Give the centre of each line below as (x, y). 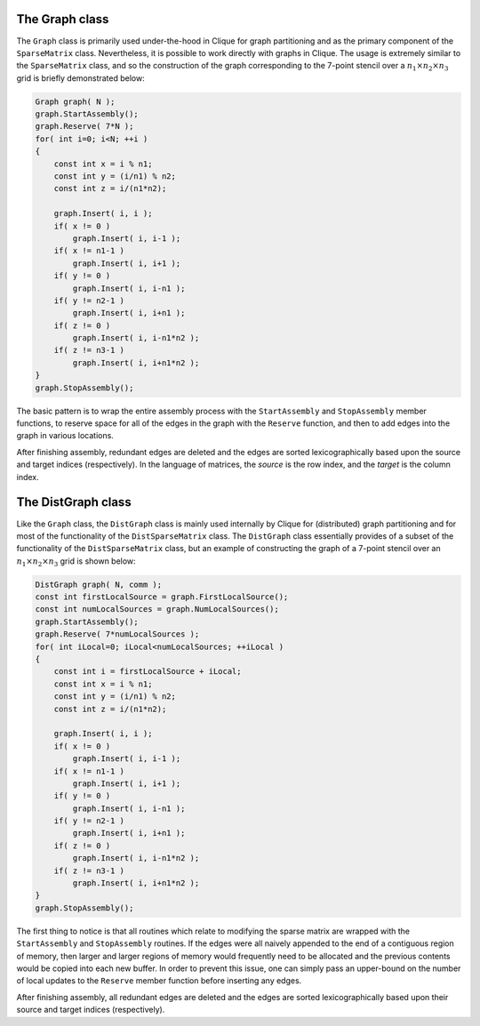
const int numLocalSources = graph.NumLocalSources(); (157, 609)
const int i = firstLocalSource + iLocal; (148, 672)
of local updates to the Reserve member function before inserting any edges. (159, 981)
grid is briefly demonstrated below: (81, 78)
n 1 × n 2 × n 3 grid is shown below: (76, 562)
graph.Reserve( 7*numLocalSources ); (117, 634)
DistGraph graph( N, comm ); (99, 584)
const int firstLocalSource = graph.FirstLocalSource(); (162, 597)
